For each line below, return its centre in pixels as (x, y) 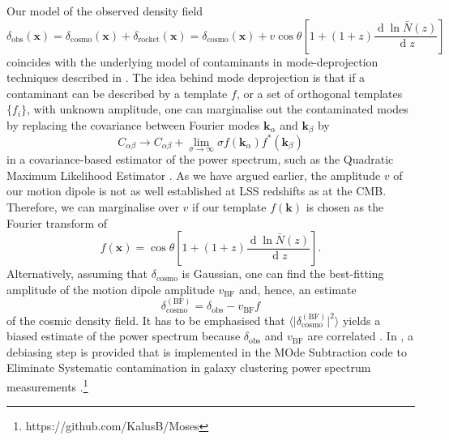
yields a (361, 320)
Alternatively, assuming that (77, 273)
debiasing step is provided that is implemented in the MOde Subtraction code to (207, 351)
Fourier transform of (57, 222)
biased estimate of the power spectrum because (124, 336)
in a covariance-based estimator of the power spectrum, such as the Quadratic (200, 159)
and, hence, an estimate (297, 289)
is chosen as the (345, 206)
